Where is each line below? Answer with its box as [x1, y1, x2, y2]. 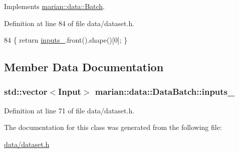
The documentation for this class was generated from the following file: [4, 122, 222, 132]
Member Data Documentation [4, 59, 164, 75]
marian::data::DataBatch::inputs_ [95, 85, 235, 98]
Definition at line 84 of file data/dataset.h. [4, 18, 135, 28]
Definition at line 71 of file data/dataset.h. [4, 105, 135, 115]
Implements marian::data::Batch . [4, 1, 105, 11]
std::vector [4, 85, 48, 98]
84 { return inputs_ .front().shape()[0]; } [4, 35, 128, 45]
